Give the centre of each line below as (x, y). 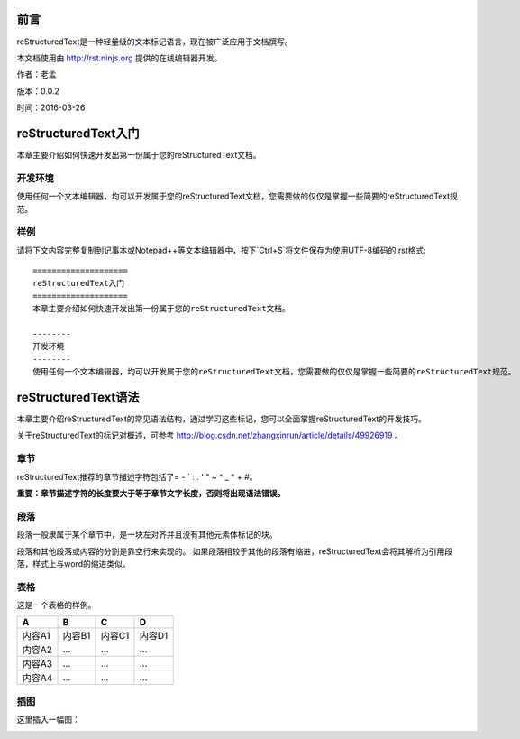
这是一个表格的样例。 (56, 605)
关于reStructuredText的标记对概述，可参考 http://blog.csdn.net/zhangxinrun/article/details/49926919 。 (210, 435)
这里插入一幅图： (48, 720)
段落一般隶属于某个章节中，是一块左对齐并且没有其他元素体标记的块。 (147, 535)
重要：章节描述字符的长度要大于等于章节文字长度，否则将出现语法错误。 (151, 493)
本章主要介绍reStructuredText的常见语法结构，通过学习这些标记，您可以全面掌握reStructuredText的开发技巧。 (222, 419)
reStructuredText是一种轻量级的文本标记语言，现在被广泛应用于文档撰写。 (155, 42)
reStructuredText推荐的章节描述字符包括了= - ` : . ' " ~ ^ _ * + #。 (137, 476)
